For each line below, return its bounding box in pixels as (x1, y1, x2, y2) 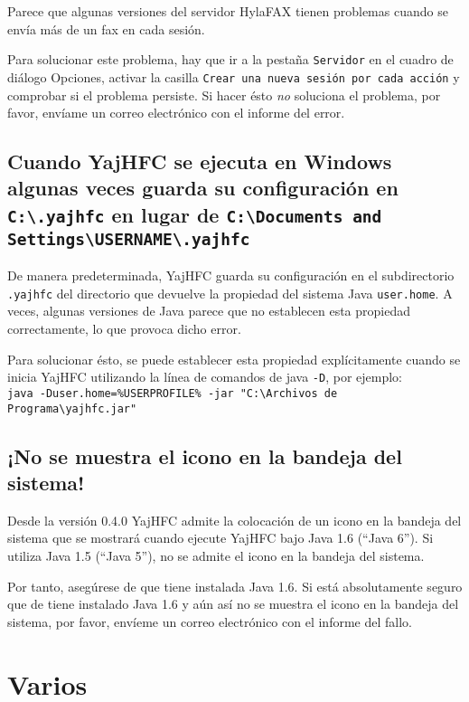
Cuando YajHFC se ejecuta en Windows (7, 147, 392, 175)
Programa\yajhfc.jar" (7, 402, 137, 415)
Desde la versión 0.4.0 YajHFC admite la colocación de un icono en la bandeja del (7, 510, 462, 529)
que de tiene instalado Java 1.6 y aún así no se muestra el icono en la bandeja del (7, 594, 459, 613)
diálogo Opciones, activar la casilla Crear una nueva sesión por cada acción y (7, 67, 460, 86)
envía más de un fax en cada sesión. (7, 19, 205, 38)
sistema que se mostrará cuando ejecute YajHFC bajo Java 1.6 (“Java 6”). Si (7, 528, 434, 547)
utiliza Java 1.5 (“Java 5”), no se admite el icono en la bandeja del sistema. (7, 546, 425, 564)
